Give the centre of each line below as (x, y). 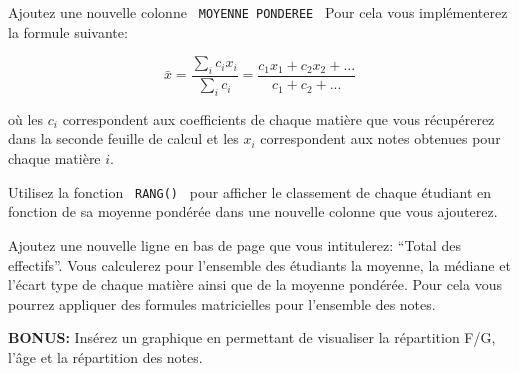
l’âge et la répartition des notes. (105, 356)
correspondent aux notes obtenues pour (380, 138)
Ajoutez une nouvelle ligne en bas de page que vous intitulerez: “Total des (234, 244)
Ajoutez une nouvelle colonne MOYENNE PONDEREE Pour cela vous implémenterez (258, 12)
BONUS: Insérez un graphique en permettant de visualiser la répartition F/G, (252, 337)
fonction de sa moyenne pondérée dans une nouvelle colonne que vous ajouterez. (253, 211)
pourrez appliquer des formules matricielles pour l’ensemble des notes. (222, 303)
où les (26, 118)
